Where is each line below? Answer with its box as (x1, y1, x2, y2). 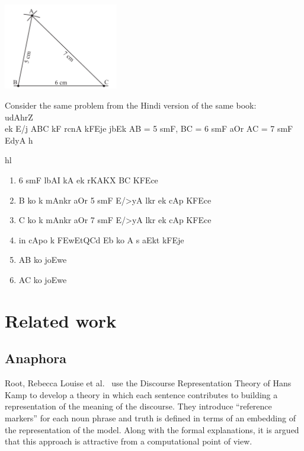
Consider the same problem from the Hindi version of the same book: (5, 99, 257, 112)
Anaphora (5, 349, 67, 367)
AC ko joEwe (18, 274, 67, 285)
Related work (5, 308, 117, 332)
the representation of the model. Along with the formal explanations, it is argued (5, 423, 299, 436)
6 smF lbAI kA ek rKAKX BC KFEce (18, 174, 158, 186)
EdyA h (5, 134, 33, 146)
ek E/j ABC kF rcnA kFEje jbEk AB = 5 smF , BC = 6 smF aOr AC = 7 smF (5, 122, 293, 135)
